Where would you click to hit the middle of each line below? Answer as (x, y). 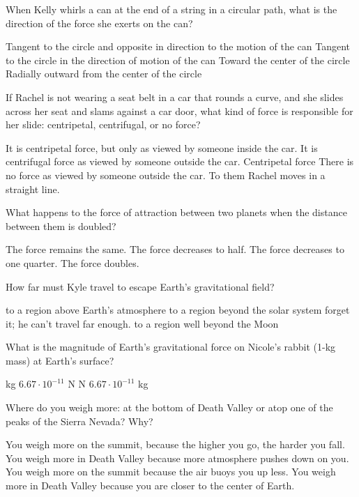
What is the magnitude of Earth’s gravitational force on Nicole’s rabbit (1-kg (171, 347)
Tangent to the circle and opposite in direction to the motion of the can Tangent (178, 46)
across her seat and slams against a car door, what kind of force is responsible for (179, 110)
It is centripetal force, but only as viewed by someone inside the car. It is (162, 147)
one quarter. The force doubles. (72, 262)
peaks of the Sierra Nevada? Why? (79, 421)
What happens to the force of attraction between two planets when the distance (176, 212)
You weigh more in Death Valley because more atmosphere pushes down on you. (177, 458)
